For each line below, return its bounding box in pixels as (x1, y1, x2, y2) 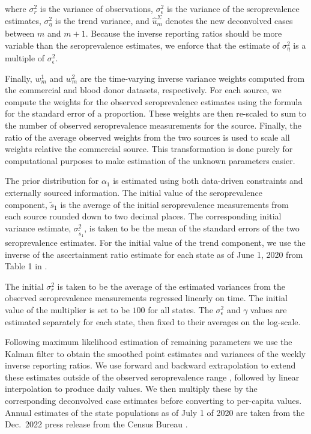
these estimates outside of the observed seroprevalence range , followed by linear (5, 370, 300, 383)
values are (250, 303, 287, 316)
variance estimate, (5, 221, 71, 234)
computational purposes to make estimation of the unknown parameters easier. (5, 154, 295, 167)
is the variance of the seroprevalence (166, 2, 300, 14)
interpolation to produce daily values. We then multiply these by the (5, 382, 258, 395)
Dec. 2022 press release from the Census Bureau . (5, 418, 188, 430)
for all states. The (148, 303, 213, 316)
